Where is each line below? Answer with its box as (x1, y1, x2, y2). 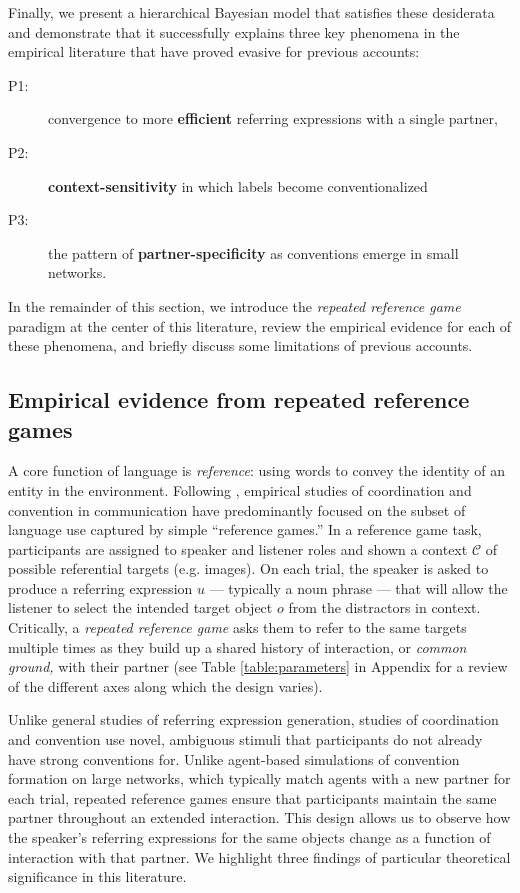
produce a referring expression (8, 577, 193, 598)
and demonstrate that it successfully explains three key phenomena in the (8, 21, 460, 42)
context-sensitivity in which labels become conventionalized (48, 175, 428, 196)
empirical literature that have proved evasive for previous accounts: (8, 41, 420, 62)
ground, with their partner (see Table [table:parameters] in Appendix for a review (8, 656, 508, 677)
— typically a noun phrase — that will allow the (209, 577, 508, 598)
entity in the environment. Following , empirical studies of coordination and (8, 479, 472, 500)
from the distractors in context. (288, 597, 481, 618)
